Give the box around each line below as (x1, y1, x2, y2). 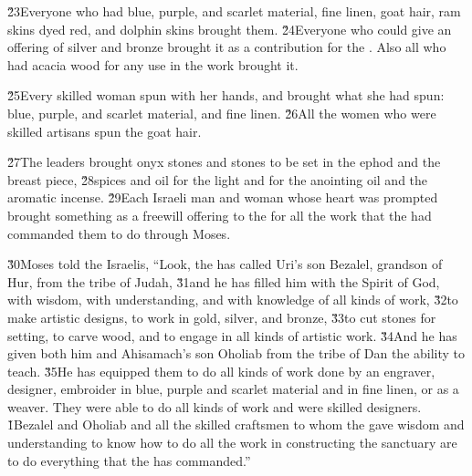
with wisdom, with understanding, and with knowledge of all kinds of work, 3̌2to (7, 290, 458, 309)
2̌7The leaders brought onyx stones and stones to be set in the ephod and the (7, 152, 441, 171)
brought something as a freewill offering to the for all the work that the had (7, 205, 432, 224)
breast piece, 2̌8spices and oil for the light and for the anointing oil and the (7, 170, 428, 189)
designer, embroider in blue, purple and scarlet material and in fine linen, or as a (7, 379, 459, 398)
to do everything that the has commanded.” (7, 450, 251, 470)
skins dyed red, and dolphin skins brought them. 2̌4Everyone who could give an (7, 19, 452, 38)
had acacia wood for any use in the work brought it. (7, 55, 299, 74)
